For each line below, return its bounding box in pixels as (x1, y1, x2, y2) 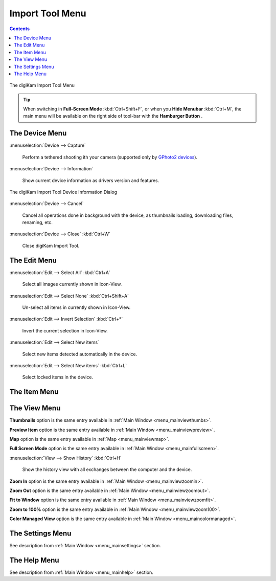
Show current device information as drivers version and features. (22, 177, 159, 184)
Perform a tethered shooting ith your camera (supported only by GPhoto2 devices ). (22, 154, 198, 160)
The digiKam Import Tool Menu (9, 82, 75, 88)
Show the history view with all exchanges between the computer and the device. (22, 466, 192, 473)
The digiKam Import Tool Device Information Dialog (9, 189, 118, 195)
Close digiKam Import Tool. (22, 242, 80, 249)
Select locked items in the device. (22, 374, 94, 381)
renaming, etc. (22, 219, 53, 226)
